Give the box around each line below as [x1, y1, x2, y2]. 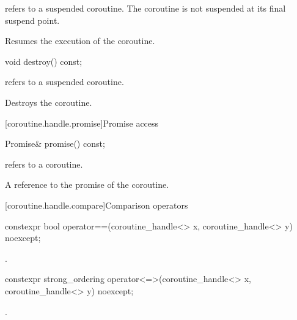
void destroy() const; [5, 54, 82, 67]
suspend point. [5, 13, 60, 26]
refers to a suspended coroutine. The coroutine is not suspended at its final [5, 2, 286, 14]
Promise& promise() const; [5, 137, 105, 150]
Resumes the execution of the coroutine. [5, 34, 155, 47]
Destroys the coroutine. [5, 95, 92, 108]
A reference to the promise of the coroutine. [5, 178, 169, 191]
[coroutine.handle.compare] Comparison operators [5, 198, 188, 211]
